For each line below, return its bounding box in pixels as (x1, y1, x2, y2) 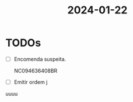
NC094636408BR (13, 68, 58, 74)
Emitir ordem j (13, 79, 48, 85)
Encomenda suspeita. (13, 55, 66, 62)
